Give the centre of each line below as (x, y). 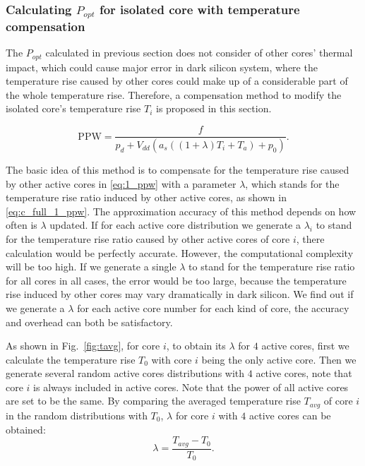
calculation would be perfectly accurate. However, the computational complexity (180, 252)
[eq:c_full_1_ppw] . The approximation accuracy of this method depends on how (181, 211)
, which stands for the (292, 183)
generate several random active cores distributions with (125, 373)
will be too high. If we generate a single (91, 267)
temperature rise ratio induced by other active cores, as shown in (146, 197)
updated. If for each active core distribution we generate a (175, 225)
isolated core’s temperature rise (73, 108)
